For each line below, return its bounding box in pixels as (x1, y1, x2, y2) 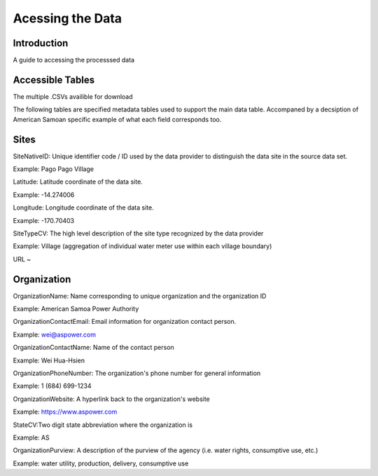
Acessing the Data (13, 11, 122, 26)
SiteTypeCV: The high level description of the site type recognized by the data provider (13, 229, 264, 238)
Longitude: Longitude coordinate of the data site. (13, 203, 154, 212)
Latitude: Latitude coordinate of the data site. (13, 177, 143, 186)
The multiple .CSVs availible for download (13, 92, 133, 101)
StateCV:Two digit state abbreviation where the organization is (13, 421, 192, 429)
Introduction (13, 37, 69, 49)
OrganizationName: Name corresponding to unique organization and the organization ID (13, 292, 267, 300)
